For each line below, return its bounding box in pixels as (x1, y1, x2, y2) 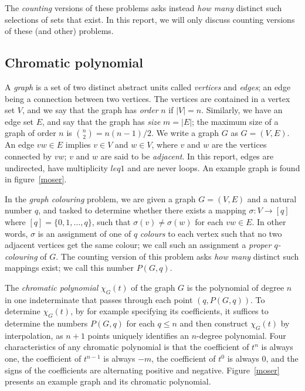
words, (5, 227, 28, 239)
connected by (5, 149, 52, 162)
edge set (5, 115, 34, 127)
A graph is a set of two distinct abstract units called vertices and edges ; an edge (5, 80, 291, 93)
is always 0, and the (227, 352, 299, 365)
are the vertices (211, 138, 267, 151)
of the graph (131, 281, 175, 293)
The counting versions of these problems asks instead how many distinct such (5, 2, 282, 13)
